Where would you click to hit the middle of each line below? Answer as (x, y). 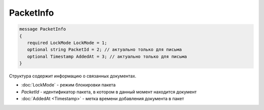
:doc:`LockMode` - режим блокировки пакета (68, 85)
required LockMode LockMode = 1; (67, 43)
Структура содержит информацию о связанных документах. (73, 76)
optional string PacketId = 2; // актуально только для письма (104, 50)
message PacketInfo (43, 29)
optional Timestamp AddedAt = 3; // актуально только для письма (107, 56)
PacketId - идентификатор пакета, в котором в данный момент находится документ (109, 92)
